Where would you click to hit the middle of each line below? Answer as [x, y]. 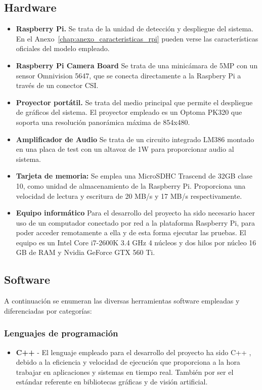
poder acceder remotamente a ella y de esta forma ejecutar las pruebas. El [131, 232]
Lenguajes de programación [61, 333]
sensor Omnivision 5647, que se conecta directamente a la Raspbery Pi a [128, 75]
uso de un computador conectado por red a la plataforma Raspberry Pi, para [135, 222]
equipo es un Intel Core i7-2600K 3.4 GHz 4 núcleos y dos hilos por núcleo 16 [136, 242]
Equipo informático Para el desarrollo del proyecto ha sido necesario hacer [135, 213]
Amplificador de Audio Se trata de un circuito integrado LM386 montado [135, 139]
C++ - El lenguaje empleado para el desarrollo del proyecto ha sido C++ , [134, 352]
